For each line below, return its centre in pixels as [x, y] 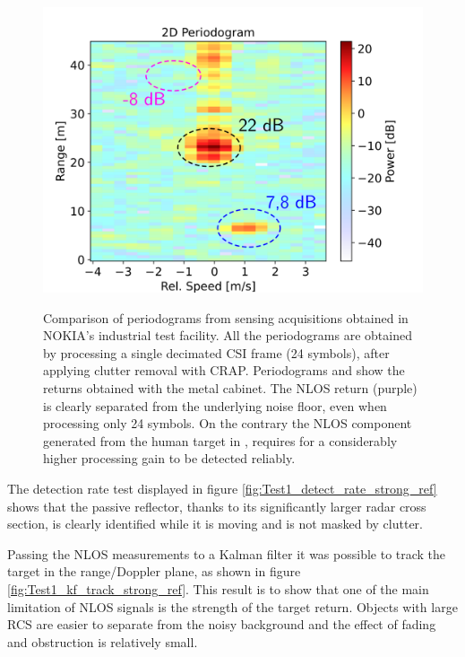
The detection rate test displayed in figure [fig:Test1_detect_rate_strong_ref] [222, 488]
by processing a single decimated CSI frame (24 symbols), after [216, 352]
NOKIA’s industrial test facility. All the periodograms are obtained [228, 335]
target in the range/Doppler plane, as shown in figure [154, 571]
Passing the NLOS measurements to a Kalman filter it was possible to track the [227, 553]
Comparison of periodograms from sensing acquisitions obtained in [226, 317]
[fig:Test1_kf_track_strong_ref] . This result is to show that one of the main [218, 588]
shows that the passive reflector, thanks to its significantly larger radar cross [217, 506]
